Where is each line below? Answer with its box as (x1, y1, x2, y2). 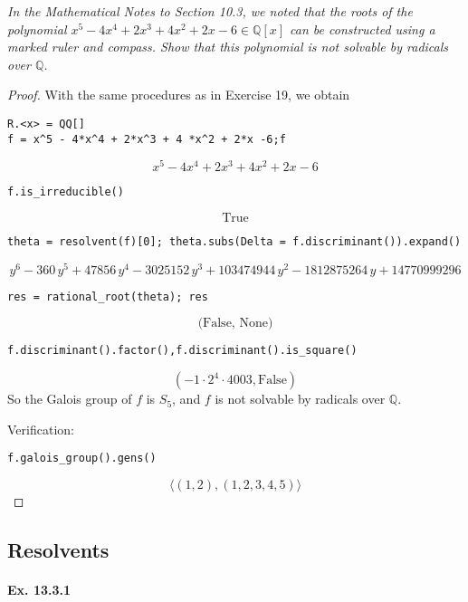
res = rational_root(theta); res (7, 290, 208, 303)
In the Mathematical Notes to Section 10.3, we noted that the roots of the (7, 2, 413, 20)
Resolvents (7, 535, 110, 563)
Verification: (7, 419, 74, 438)
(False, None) (197, 317, 273, 330)
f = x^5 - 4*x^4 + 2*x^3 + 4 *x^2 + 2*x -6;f (7, 132, 286, 146)
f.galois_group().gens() (7, 452, 157, 465)
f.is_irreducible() (7, 186, 124, 199)
